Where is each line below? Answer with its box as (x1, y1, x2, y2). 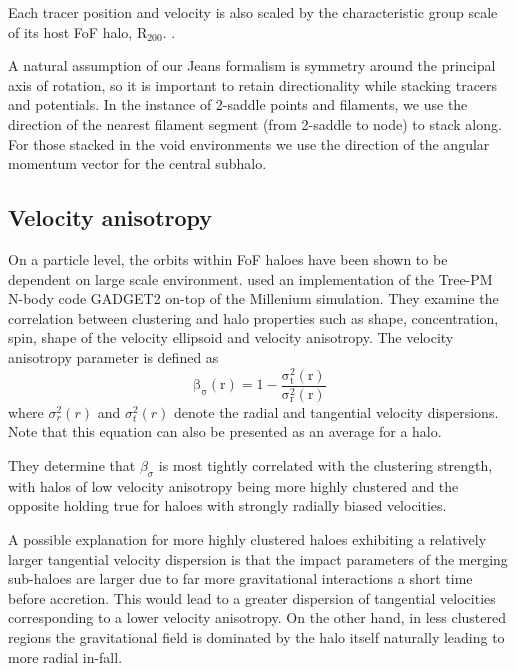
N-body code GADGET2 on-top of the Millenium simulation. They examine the (8, 288, 499, 309)
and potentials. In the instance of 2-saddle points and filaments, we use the (8, 94, 468, 115)
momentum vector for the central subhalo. (8, 153, 267, 174)
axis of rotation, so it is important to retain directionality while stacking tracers (8, 74, 498, 95)
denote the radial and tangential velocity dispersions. (174, 401, 499, 422)
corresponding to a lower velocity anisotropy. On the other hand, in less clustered (8, 607, 507, 628)
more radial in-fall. (8, 646, 123, 667)
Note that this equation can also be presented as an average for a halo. (8, 421, 442, 442)
